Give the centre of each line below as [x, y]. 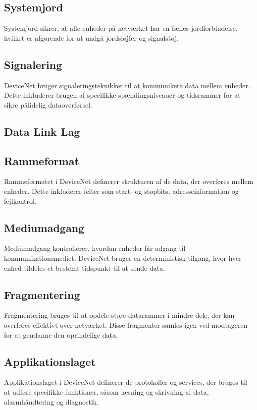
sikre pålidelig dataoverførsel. [48, 104]
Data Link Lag [42, 131]
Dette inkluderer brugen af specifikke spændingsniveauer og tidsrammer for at [122, 95]
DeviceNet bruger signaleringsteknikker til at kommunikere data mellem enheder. [127, 85]
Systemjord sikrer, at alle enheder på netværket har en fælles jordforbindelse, [121, 28]
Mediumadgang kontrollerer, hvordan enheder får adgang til [95, 248]
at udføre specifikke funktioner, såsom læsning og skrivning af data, [106, 391]
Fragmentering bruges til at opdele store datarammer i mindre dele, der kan [119, 315]
